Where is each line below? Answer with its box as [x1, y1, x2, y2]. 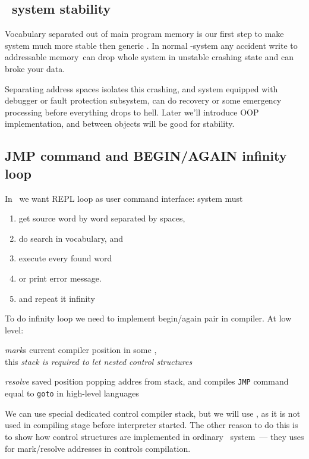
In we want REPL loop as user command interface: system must [5, 192, 243, 204]
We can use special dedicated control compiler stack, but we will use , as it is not [5, 407, 301, 419]
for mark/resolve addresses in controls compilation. [5, 442, 191, 454]
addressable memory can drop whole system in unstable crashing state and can [5, 51, 294, 63]
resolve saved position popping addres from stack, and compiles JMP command [5, 375, 289, 388]
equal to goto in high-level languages [5, 387, 139, 399]
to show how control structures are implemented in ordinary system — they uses [5, 430, 304, 442]
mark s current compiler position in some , [5, 344, 157, 356]
